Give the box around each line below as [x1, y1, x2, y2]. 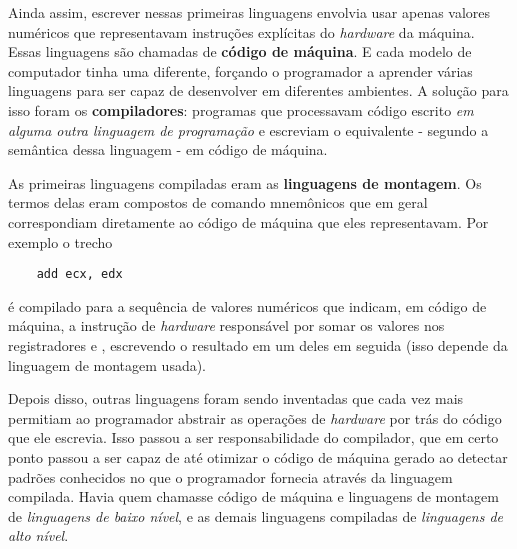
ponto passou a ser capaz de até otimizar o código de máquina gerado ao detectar [8, 446, 508, 467]
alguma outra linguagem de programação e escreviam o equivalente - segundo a [8, 119, 489, 140]
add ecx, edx [36, 267, 123, 282]
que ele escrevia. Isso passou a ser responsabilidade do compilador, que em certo [8, 427, 499, 448]
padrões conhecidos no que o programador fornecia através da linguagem [8, 466, 453, 487]
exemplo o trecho [8, 231, 113, 252]
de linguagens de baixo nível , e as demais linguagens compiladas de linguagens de [8, 505, 504, 526]
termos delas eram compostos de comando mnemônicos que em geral [8, 192, 428, 213]
